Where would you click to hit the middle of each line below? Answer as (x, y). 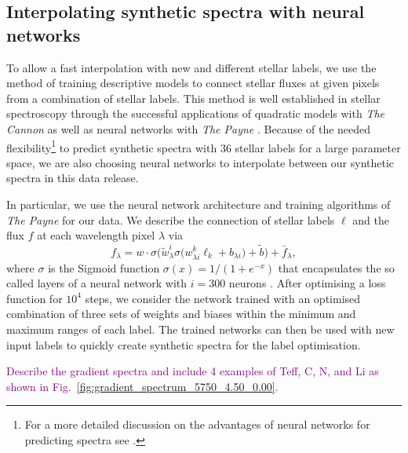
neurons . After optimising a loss (307, 283)
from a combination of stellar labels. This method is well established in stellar (193, 98)
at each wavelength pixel (96, 235)
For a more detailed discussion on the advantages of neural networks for (197, 424)
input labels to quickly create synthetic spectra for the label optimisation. (184, 344)
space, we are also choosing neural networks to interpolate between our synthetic (200, 162)
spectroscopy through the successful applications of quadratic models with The (196, 113)
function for (35, 298)
